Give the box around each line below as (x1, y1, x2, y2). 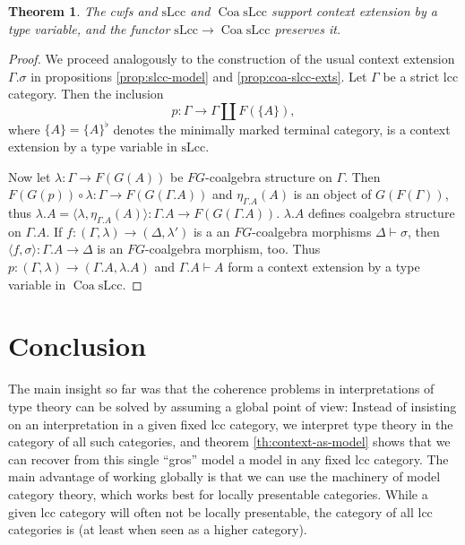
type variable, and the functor (8, 19, 170, 38)
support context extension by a (271, 2, 438, 20)
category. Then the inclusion (8, 84, 164, 103)
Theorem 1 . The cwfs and (8, 2, 158, 20)
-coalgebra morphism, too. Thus (144, 239, 321, 258)
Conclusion (8, 327, 147, 364)
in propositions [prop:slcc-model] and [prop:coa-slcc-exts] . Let (30, 66, 367, 85)
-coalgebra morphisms (252, 221, 372, 240)
